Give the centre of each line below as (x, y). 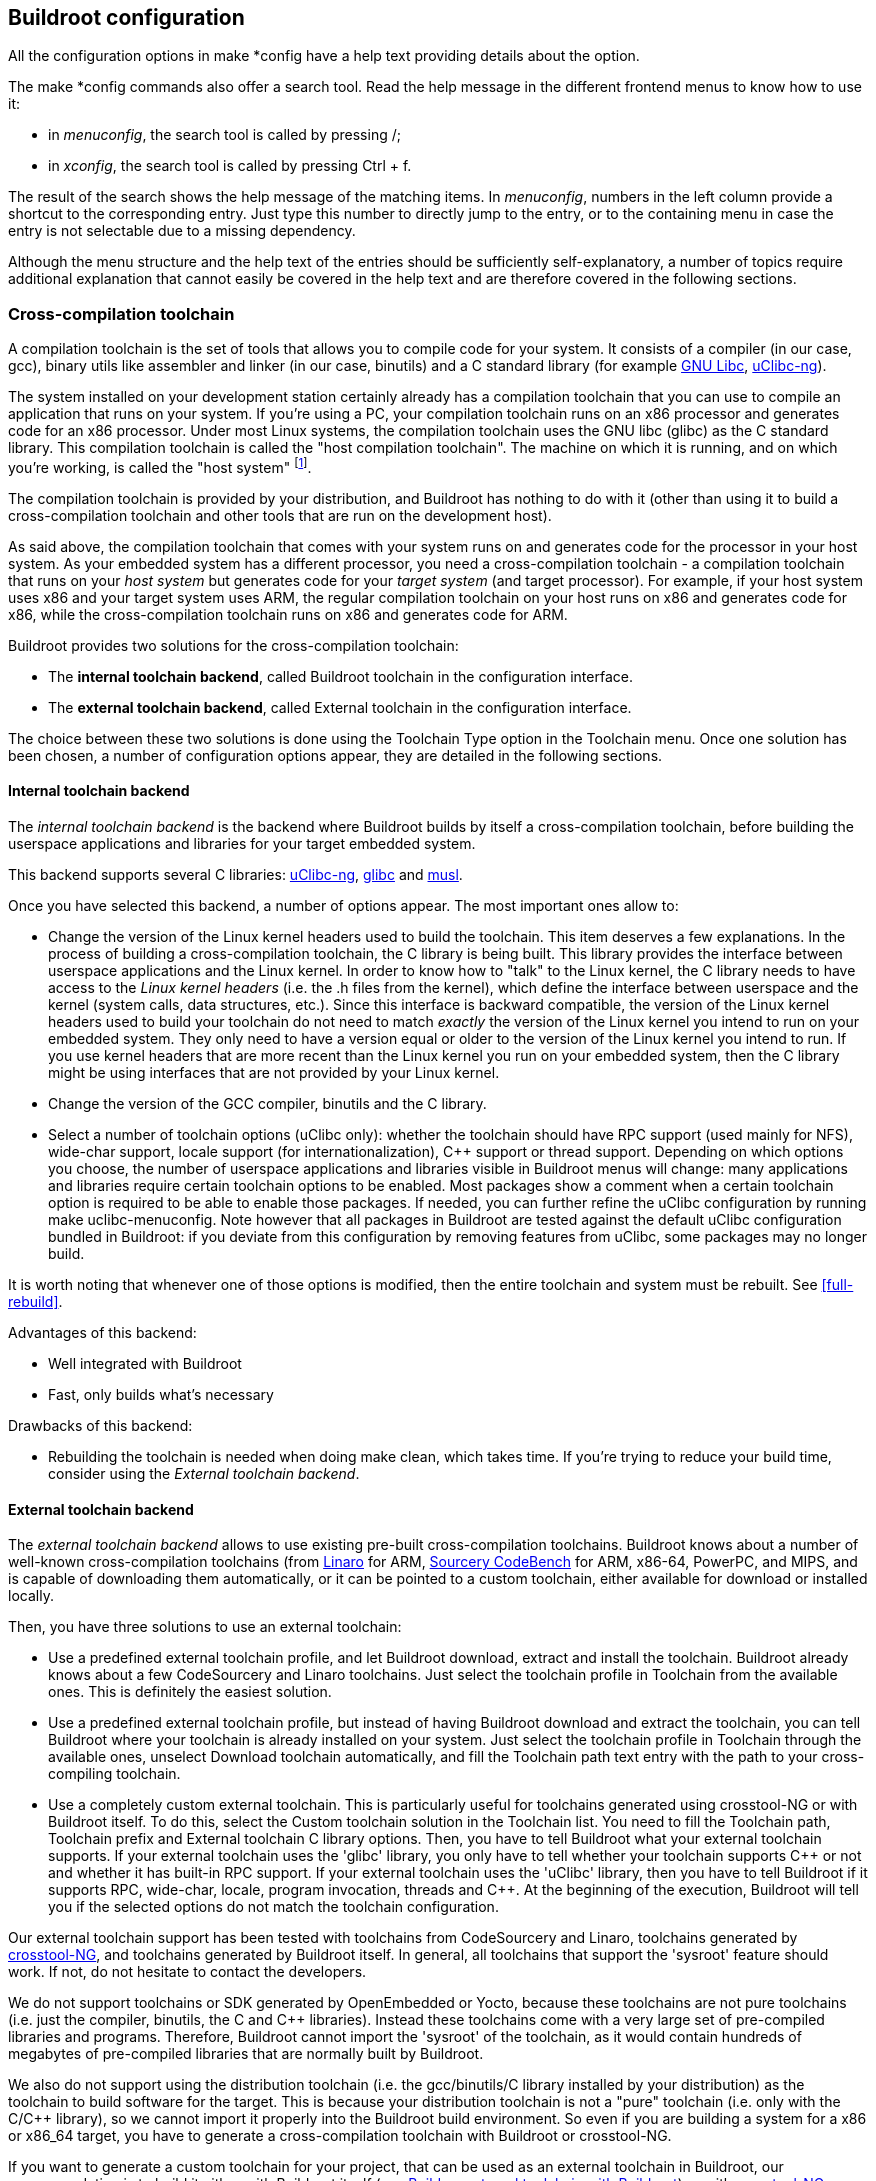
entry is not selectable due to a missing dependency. (182, 231)
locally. (31, 1596)
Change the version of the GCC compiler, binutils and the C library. (267, 1104)
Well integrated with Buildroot (145, 1364)
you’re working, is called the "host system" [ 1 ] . (160, 466)
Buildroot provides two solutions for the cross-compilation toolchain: (233, 645)
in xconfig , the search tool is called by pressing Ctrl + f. (230, 166)
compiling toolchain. (114, 1774)
